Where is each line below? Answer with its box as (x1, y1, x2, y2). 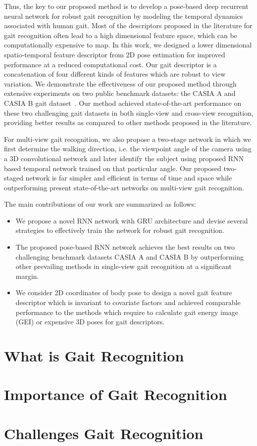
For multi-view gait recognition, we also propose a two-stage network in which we (4, 134, 251, 144)
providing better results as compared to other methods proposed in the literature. (4, 117, 252, 128)
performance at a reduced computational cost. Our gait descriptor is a (4, 59, 217, 69)
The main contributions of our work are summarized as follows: (4, 199, 196, 209)
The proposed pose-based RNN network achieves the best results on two (15, 242, 235, 252)
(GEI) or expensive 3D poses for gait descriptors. (15, 316, 165, 327)
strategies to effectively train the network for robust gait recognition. (15, 225, 225, 235)
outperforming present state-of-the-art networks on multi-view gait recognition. (4, 182, 244, 192)
